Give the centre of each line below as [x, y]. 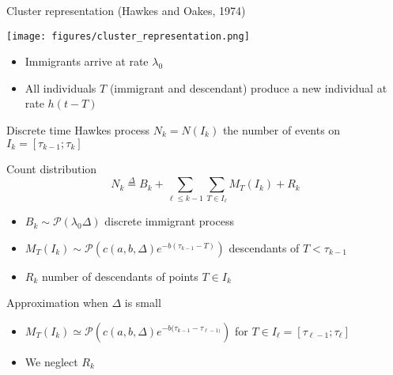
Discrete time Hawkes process [78, 130]
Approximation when [57, 303]
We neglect [51, 361]
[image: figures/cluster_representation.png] [128, 36]
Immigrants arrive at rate [87, 61]
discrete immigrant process [169, 221]
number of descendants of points [120, 276]
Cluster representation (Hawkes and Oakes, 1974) [126, 10]
